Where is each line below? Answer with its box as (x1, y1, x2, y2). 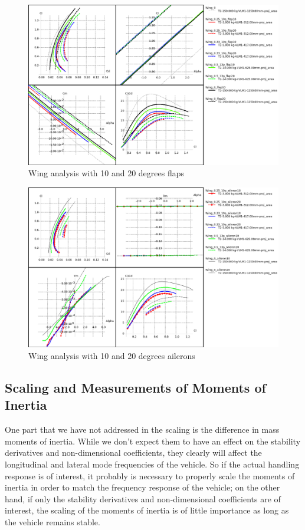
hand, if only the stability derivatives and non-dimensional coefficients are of (5, 492, 281, 505)
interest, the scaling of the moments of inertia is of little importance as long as (5, 504, 289, 516)
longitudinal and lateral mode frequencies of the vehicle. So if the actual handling (5, 458, 300, 470)
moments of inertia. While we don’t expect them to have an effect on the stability (5, 434, 301, 447)
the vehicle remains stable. (5, 515, 100, 528)
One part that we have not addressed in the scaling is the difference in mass (5, 423, 280, 436)
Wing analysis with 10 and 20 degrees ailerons (28, 350, 195, 362)
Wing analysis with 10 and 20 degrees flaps (28, 167, 185, 179)
